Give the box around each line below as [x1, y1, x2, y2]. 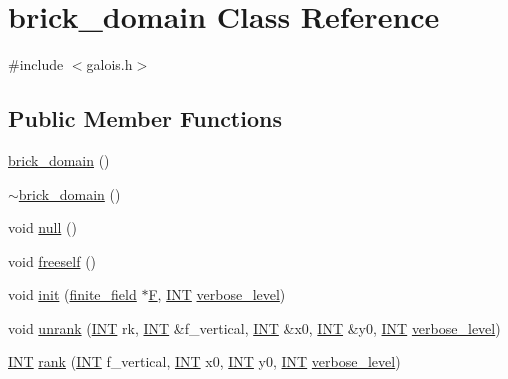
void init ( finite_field [8, 284, 137, 305]
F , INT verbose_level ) [148, 284, 286, 305]
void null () [8, 217, 77, 238]
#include [8, 54, 64, 75]
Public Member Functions [8, 103, 282, 134]
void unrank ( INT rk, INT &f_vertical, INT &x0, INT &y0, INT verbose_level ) [8, 317, 501, 338]
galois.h [86, 54, 133, 75]
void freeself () [8, 250, 97, 271]
